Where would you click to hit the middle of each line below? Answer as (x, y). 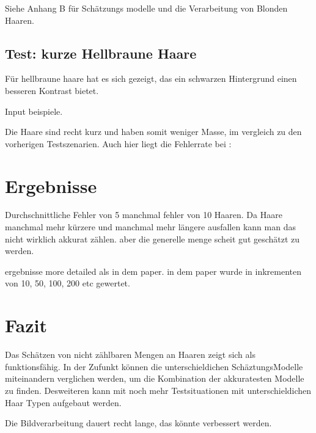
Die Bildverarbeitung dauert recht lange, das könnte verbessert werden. (138, 423)
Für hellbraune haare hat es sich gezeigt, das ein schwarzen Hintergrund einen (151, 78)
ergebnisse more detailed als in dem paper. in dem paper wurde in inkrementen (153, 271)
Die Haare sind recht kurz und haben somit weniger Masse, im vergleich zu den (153, 132)
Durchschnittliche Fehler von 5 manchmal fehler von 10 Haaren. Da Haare (144, 215)
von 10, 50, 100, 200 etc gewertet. (68, 283)
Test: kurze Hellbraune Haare (101, 53)
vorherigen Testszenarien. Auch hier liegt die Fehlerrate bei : (118, 143)
